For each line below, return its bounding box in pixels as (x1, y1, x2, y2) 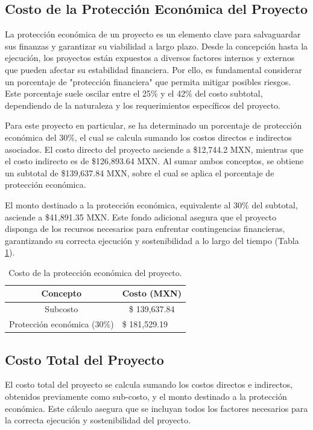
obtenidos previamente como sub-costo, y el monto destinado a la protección (5, 390, 287, 403)
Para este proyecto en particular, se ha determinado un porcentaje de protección (5, 119, 302, 132)
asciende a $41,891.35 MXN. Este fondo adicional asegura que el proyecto (5, 210, 277, 223)
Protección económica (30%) (9, 318, 114, 330)
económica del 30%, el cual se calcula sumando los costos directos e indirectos (5, 130, 292, 143)
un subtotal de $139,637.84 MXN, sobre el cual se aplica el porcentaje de (5, 166, 274, 179)
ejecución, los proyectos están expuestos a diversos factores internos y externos (5, 51, 295, 64)
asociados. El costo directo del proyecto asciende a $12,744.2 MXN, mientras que (5, 143, 303, 155)
